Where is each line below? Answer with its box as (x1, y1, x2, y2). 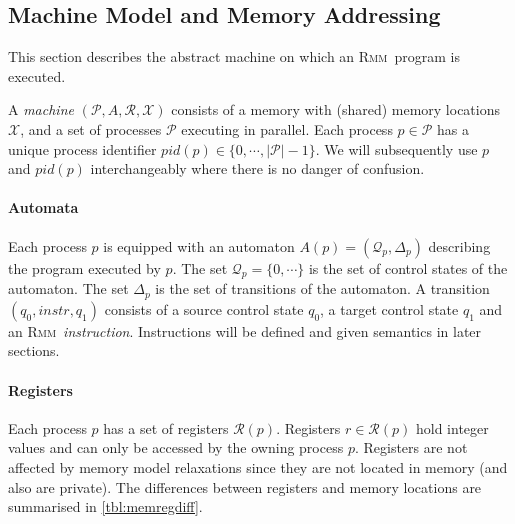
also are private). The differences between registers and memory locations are (8, 476, 482, 497)
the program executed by (8, 257, 161, 278)
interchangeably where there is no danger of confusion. (90, 158, 425, 179)
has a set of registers (103, 417, 229, 438)
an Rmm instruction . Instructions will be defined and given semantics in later (8, 320, 482, 341)
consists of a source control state (104, 298, 304, 319)
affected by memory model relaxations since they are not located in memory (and (8, 456, 508, 477)
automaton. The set (8, 278, 129, 299)
